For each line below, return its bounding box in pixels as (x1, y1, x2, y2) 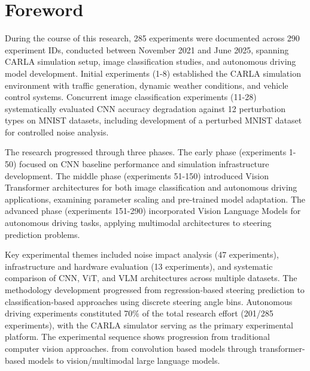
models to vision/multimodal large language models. (28, 354, 220, 366)
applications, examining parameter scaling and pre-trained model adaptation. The (5, 192, 306, 205)
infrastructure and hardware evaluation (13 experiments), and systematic (5, 260, 273, 272)
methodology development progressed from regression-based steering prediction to (5, 283, 305, 295)
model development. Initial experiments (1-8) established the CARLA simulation (5, 67, 301, 79)
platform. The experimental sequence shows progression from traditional (5, 330, 270, 343)
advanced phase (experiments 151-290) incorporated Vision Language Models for (5, 204, 301, 217)
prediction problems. (5, 228, 80, 240)
